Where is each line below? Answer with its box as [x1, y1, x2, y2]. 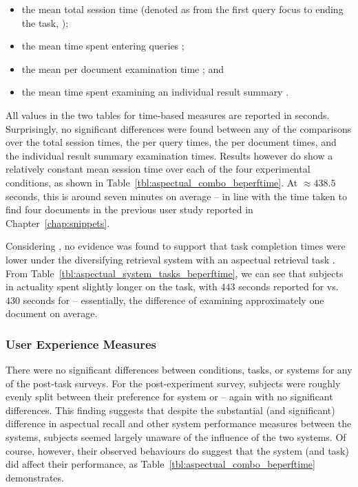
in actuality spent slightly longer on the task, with [6, 279, 218, 294]
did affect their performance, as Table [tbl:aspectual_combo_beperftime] [6, 457, 315, 471]
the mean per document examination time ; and [21, 61, 224, 76]
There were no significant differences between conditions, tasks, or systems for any [6, 362, 352, 377]
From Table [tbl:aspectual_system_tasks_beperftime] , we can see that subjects [6, 266, 344, 280]
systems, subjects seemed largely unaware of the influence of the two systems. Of [6, 430, 346, 444]
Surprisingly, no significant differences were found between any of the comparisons [6, 121, 352, 136]
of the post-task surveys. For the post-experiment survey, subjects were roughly [6, 376, 341, 390]
